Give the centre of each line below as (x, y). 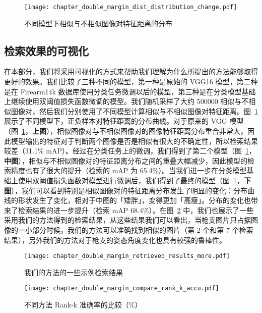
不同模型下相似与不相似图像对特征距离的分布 (98, 23)
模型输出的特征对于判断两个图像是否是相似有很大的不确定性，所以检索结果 (134, 141)
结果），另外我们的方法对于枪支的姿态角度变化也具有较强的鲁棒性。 (115, 240)
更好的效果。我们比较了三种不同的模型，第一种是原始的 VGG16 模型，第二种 (131, 82)
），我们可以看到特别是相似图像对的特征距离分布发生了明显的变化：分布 (129, 190)
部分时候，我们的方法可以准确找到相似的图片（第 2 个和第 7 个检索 (143, 229)
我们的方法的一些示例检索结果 (74, 272)
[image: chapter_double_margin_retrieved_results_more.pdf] (127, 256)
